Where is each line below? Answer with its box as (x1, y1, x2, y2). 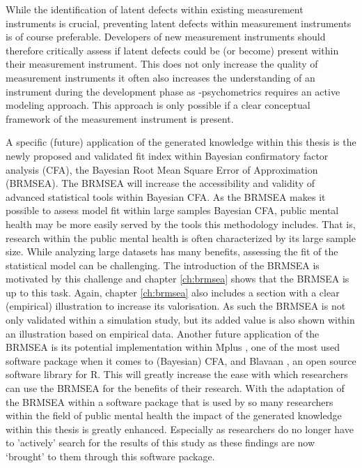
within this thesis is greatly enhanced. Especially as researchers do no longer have (6, 421, 354, 436)
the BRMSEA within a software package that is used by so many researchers (6, 394, 333, 409)
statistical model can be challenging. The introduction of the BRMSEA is (6, 257, 320, 272)
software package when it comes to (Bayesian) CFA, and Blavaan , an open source (6, 353, 356, 368)
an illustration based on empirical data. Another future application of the (6, 326, 320, 340)
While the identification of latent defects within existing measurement (6, 2, 304, 16)
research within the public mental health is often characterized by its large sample (6, 230, 356, 245)
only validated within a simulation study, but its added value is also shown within (6, 312, 355, 327)
